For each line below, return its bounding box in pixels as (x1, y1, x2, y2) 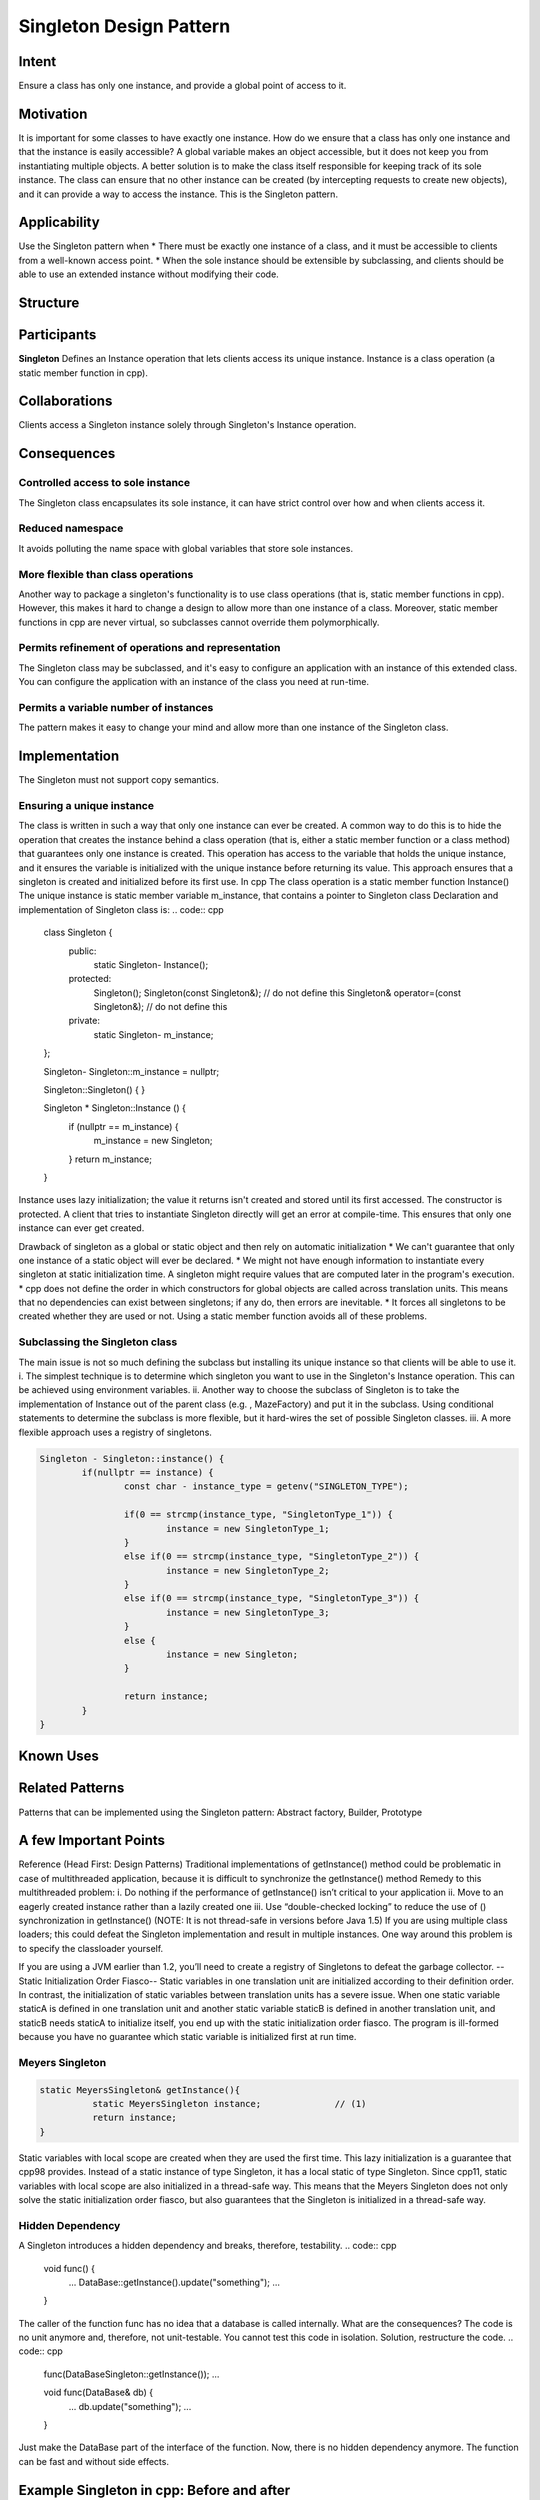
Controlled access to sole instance (18, 476, 190, 490)
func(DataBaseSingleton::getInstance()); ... (43, 2368, 220, 2380)
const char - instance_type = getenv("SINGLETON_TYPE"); (123, 1481, 409, 1492)
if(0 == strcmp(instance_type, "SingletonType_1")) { (123, 1509, 394, 1520)
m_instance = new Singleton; (93, 1135, 213, 1147)
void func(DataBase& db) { (43, 2386, 154, 2399)
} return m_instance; (68, 1153, 152, 1165)
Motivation (18, 105, 88, 122)
